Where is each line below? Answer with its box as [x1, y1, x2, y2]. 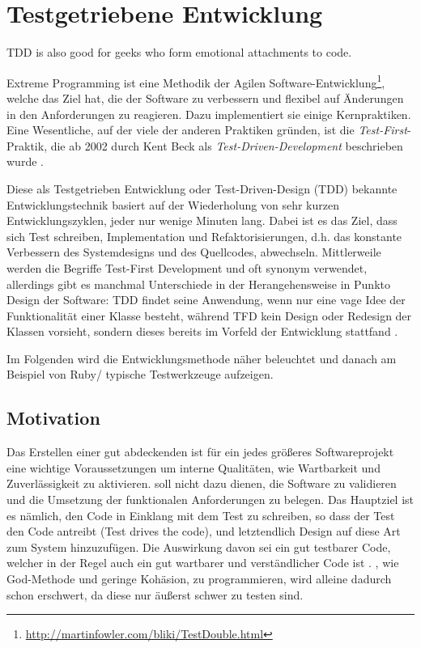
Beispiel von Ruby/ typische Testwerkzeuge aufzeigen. [6, 366, 274, 383]
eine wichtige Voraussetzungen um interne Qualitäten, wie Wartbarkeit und [6, 459, 381, 476]
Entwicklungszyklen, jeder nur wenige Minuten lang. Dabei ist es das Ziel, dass [6, 212, 398, 229]
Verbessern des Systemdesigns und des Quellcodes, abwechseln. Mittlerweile [6, 244, 381, 260]
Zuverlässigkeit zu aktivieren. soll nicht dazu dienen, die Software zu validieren [6, 475, 397, 492]
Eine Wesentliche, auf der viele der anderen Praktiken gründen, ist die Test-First [6, 121, 407, 138]
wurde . [6, 153, 44, 170]
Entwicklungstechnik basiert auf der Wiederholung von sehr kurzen [6, 196, 339, 213]
